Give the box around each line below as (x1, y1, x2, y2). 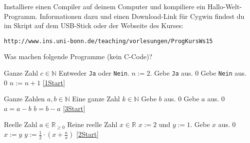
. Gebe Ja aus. (150, 68, 193, 78)
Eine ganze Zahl (72, 94, 120, 104)
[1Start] (42, 77, 65, 87)
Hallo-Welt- (207, 1, 242, 11)
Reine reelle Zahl (67, 119, 118, 129)
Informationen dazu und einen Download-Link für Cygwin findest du (39, 11, 245, 21)
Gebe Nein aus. (200, 68, 247, 78)
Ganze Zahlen (4, 94, 45, 104)
